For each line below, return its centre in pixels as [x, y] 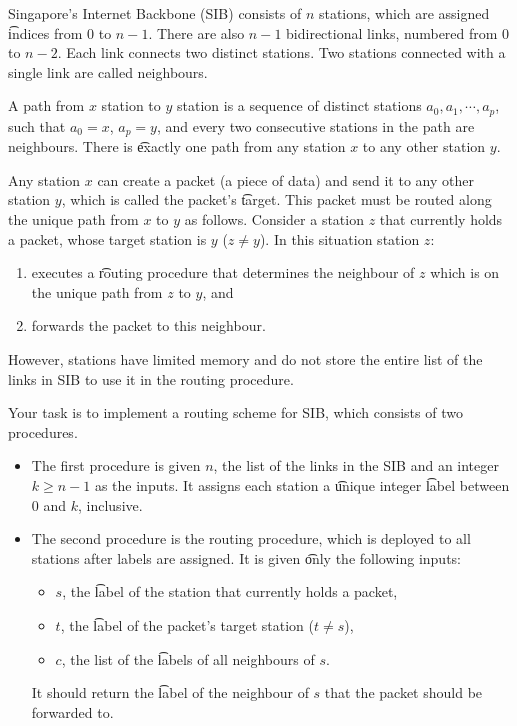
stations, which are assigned [404, 13]
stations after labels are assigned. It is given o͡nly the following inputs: [246, 557]
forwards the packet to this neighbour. [148, 325]
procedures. [43, 431]
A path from [46, 105]
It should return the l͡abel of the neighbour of [170, 692]
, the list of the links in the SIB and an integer [356, 465]
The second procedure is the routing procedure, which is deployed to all [251, 538]
